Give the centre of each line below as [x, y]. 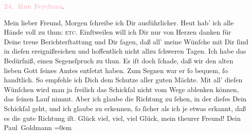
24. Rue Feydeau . [34, 6]
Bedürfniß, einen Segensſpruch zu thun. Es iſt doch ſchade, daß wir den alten [119, 60]
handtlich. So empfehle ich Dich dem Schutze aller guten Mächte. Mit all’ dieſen [123, 80]
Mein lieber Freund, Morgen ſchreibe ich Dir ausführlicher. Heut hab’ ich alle [119, 22]
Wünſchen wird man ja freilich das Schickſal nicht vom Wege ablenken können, [121, 89]
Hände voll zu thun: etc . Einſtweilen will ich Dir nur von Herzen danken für [117, 32]
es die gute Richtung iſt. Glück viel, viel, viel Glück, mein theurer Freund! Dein [122, 118]
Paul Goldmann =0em [38, 127]
